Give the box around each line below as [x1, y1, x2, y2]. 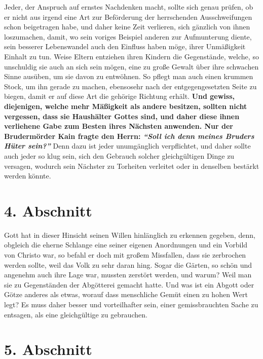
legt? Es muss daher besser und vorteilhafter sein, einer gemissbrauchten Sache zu [4, 299, 258, 309]
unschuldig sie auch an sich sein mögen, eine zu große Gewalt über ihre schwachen [4, 61, 259, 71]
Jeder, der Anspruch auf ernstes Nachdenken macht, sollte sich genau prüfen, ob [4, 2, 253, 12]
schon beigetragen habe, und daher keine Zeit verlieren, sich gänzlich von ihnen [4, 21, 250, 32]
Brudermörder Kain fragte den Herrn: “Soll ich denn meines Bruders [4, 130, 254, 141]
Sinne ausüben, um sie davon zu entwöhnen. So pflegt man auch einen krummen [4, 71, 253, 82]
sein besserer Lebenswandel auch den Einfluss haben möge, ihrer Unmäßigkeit [4, 41, 246, 52]
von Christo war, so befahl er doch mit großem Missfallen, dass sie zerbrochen [4, 249, 246, 260]
